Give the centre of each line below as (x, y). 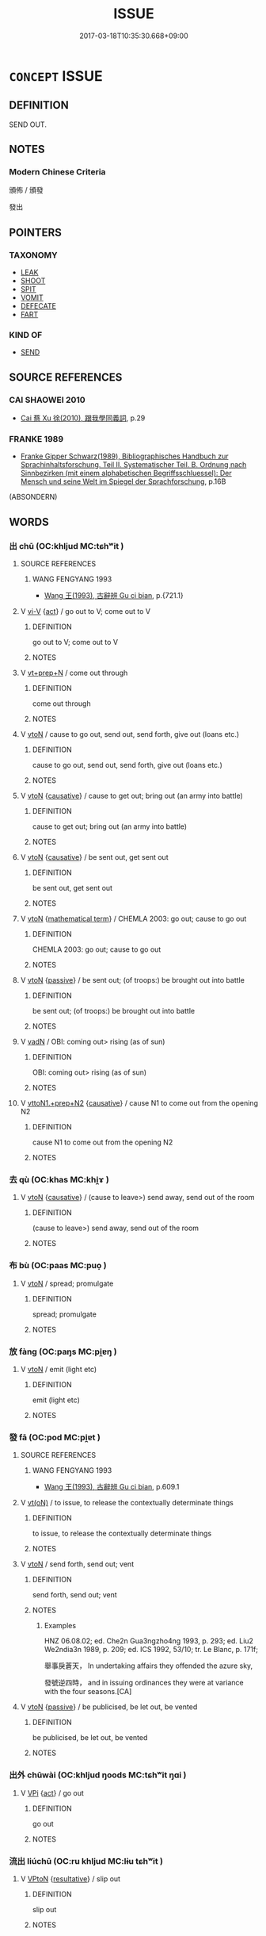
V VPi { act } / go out (52, 1792)
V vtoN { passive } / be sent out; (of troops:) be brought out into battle (132, 980)
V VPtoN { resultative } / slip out (70, 1878)
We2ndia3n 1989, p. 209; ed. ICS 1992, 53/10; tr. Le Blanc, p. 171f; (151, 1650)
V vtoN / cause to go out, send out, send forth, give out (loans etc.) (130, 734)
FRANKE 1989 (36, 439)
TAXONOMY (33, 255)
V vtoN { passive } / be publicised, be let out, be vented (109, 1707)
